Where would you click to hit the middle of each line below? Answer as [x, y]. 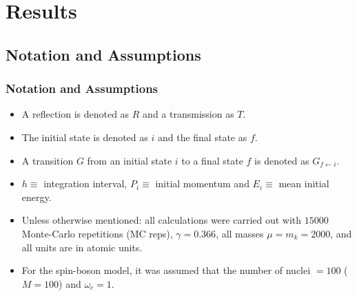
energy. [37, 197]
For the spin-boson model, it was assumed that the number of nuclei [166, 270]
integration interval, [85, 183]
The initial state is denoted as [85, 137]
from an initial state [130, 160]
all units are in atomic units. [82, 247]
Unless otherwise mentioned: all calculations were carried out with [162, 220]
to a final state [212, 160]
